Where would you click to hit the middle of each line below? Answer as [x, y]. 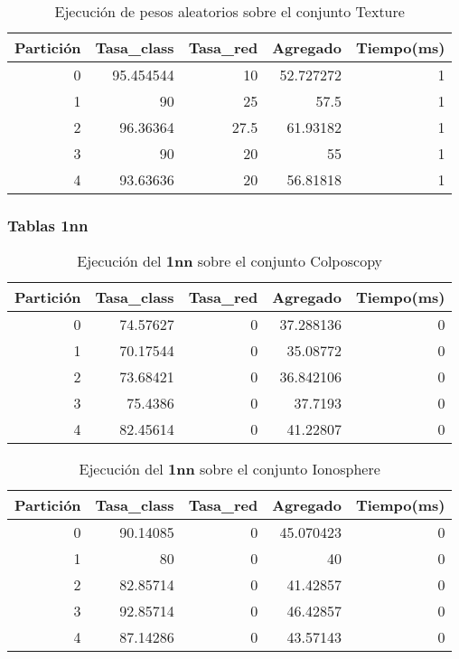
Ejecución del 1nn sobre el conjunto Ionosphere [229, 469]
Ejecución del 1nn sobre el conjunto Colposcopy [230, 261]
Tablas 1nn [48, 225]
